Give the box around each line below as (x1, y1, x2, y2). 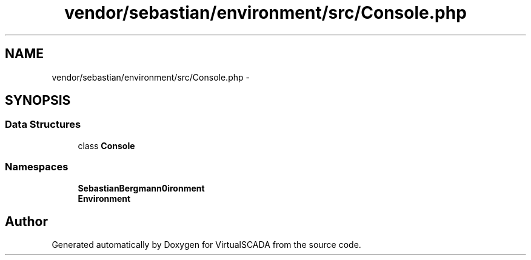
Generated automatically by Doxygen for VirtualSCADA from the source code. (52, 239, 361, 250)
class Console (78, 140, 135, 151)
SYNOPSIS (5, 93, 71, 108)
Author (5, 213, 48, 229)
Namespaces (5, 161, 68, 173)
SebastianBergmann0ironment (78, 182, 205, 193)
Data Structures (5, 118, 81, 131)
